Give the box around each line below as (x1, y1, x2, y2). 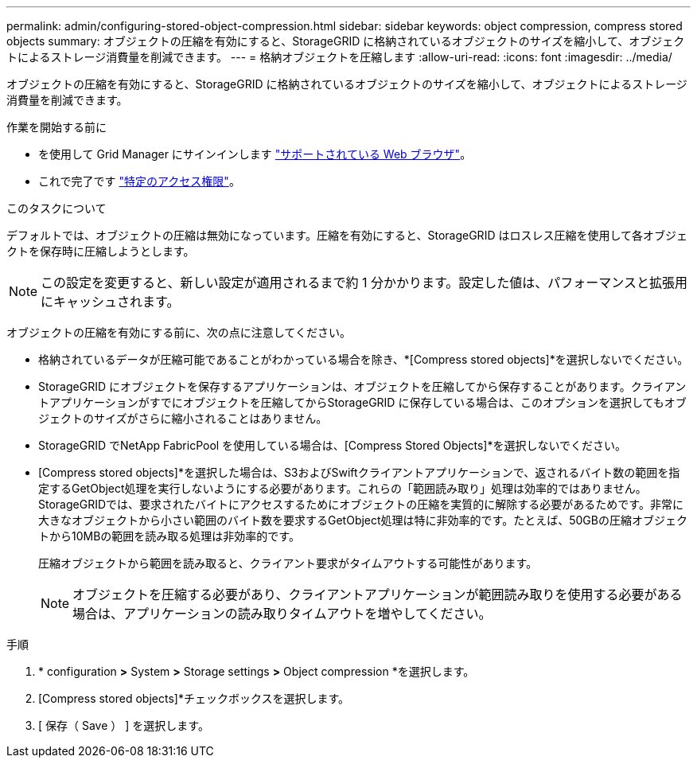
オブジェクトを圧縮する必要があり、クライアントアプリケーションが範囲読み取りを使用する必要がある (72, 587, 683, 602)
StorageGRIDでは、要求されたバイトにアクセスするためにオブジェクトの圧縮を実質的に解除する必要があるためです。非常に (38, 497, 683, 511)
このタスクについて (6, 201, 107, 215)
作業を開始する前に (6, 120, 107, 134)
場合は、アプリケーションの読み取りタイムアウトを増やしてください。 (72, 606, 492, 622)
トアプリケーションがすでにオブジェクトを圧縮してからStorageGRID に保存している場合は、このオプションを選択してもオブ (38, 396, 687, 409)
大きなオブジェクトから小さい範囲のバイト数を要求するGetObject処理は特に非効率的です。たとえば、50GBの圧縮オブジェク (38, 513, 687, 527)
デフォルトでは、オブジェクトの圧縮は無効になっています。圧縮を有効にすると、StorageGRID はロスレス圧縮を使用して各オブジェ (6, 228, 688, 242)
